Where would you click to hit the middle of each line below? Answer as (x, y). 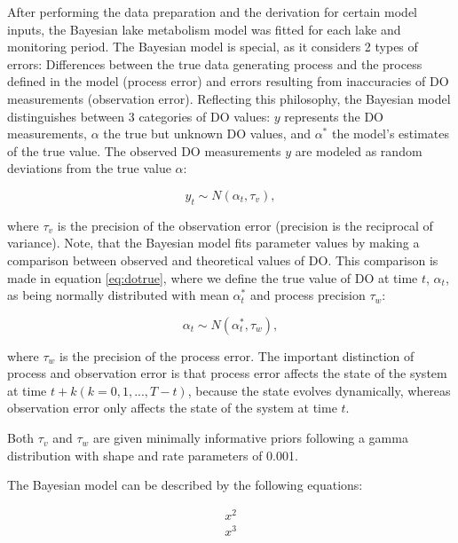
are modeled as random (359, 150)
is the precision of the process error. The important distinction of (237, 355)
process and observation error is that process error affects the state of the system (227, 373)
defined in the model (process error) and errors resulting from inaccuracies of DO (228, 81)
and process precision (308, 295)
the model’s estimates (390, 134)
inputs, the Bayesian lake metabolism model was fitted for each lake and (204, 29)
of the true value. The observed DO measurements (144, 150)
